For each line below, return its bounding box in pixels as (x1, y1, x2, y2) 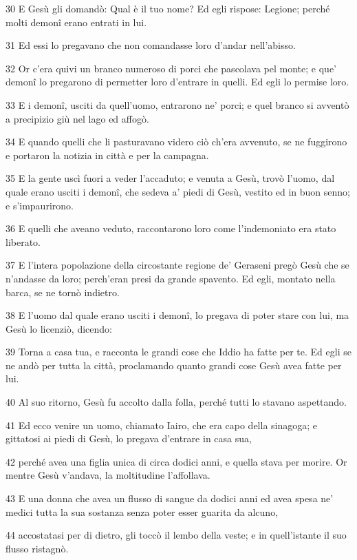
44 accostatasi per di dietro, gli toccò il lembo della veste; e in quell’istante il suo (6, 528, 347, 542)
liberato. (6, 234, 41, 249)
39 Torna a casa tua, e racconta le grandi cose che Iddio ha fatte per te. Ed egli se (6, 344, 351, 359)
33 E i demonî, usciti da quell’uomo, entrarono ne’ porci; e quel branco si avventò (6, 97, 349, 112)
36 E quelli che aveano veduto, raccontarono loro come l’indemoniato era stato (6, 221, 336, 236)
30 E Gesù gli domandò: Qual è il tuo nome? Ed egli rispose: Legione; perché (6, 1, 330, 15)
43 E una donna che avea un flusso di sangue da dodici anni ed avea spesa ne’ (6, 491, 334, 506)
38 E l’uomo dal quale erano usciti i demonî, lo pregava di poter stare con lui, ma (6, 308, 349, 322)
